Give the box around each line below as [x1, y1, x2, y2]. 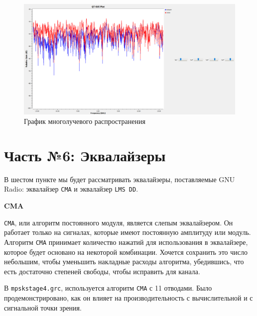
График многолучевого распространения [24, 116, 145, 126]
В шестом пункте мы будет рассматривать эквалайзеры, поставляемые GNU [4, 174, 235, 184]
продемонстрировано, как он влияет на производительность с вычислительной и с [4, 293, 253, 303]
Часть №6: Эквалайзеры [4, 145, 166, 165]
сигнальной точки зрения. [4, 302, 82, 313]
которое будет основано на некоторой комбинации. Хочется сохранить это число [4, 246, 248, 257]
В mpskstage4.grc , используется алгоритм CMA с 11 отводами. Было [4, 283, 212, 293]
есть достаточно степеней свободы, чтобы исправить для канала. [4, 266, 200, 276]
